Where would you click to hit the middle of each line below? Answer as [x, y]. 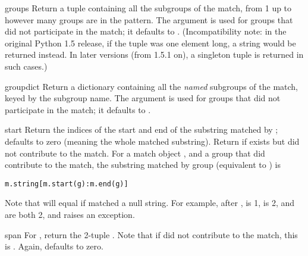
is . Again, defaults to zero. [54, 246]
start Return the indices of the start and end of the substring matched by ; [142, 129]
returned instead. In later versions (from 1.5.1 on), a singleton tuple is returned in [154, 54]
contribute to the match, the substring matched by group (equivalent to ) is [143, 165]
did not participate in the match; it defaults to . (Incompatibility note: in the [146, 31]
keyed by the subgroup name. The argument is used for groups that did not [143, 98]
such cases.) [26, 66]
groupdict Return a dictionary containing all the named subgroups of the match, [151, 86]
